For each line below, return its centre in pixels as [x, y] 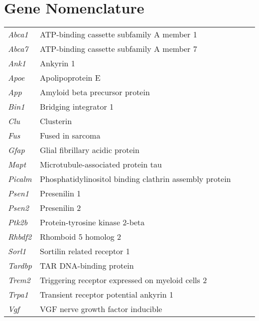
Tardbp [20, 266]
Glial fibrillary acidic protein [90, 150]
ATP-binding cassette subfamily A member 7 [119, 49]
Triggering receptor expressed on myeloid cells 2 [124, 280]
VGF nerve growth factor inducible [101, 309]
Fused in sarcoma [70, 136]
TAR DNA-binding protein [87, 266]
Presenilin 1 [61, 193]
